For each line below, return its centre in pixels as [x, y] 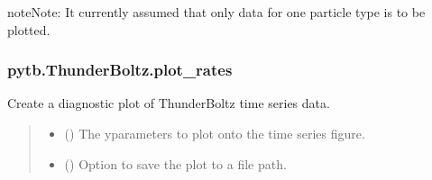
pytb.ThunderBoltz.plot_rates [120, 70]
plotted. [29, 29]
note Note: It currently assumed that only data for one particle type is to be [216, 12]
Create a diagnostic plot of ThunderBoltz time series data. [169, 103]
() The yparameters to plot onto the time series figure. [215, 133]
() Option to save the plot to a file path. [175, 163]
